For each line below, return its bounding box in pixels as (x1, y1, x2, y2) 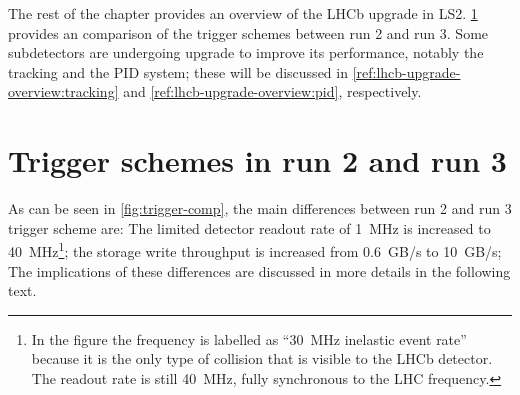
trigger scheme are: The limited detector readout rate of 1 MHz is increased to (8, 217, 491, 238)
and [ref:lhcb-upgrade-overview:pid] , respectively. (123, 81, 422, 102)
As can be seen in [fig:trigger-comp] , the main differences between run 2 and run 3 (8, 198, 512, 219)
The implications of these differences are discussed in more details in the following (8, 260, 511, 281)
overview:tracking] (8, 81, 119, 102)
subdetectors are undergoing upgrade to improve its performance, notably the (8, 42, 484, 63)
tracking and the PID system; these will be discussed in (8, 61, 348, 82)
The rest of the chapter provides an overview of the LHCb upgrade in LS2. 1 (8, 3, 478, 23)
